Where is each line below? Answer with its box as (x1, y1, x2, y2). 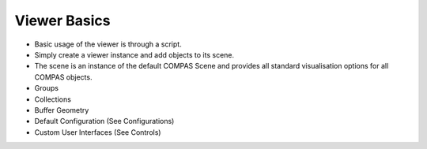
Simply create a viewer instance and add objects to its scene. (34, 50, 235, 59)
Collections (34, 95, 71, 104)
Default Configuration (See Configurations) (34, 117, 175, 126)
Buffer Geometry (34, 105, 89, 114)
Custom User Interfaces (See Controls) (34, 127, 161, 137)
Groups (34, 84, 59, 93)
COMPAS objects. (34, 72, 93, 82)
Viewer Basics (14, 12, 111, 29)
